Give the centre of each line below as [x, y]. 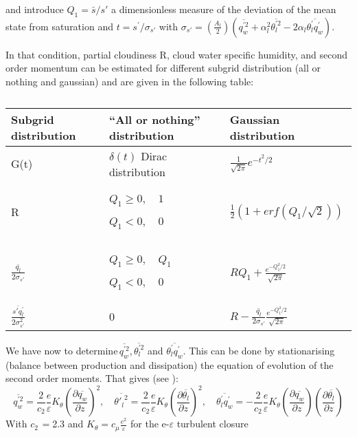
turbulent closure [212, 424]
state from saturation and [59, 26]
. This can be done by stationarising [259, 350]
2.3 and [68, 424]
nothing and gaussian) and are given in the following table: [130, 81]
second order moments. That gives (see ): [92, 378]
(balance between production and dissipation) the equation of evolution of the [170, 364]
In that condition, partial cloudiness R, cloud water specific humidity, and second [177, 54]
